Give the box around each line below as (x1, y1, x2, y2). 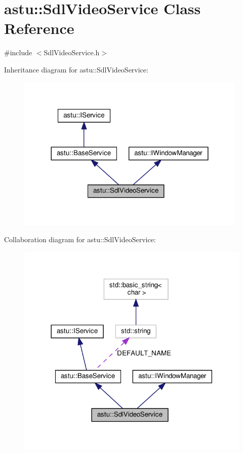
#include (4, 47, 32, 58)
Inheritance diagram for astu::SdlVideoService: (4, 64, 148, 74)
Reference (4, 18, 74, 39)
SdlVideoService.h (44, 47, 100, 58)
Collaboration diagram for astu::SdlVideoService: (4, 234, 156, 244)
